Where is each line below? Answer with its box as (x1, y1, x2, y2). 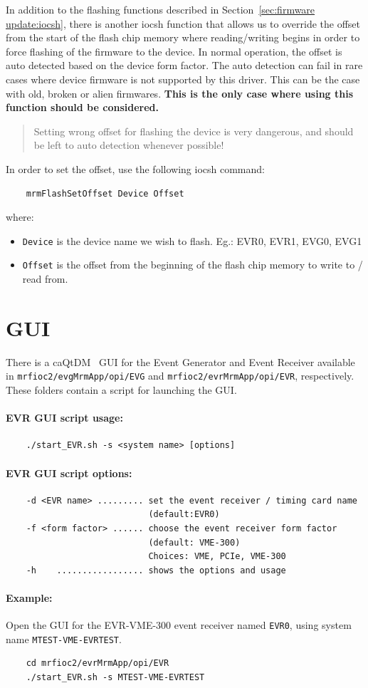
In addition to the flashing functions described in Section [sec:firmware (6, 2, 315, 16)
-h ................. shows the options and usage (26, 565, 286, 575)
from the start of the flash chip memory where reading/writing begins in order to (6, 30, 360, 45)
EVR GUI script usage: (6, 410, 123, 425)
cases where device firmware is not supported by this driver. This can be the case (6, 71, 360, 86)
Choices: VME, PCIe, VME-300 (148, 551, 286, 562)
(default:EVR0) (148, 509, 220, 520)
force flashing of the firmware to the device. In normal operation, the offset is (6, 43, 342, 58)
